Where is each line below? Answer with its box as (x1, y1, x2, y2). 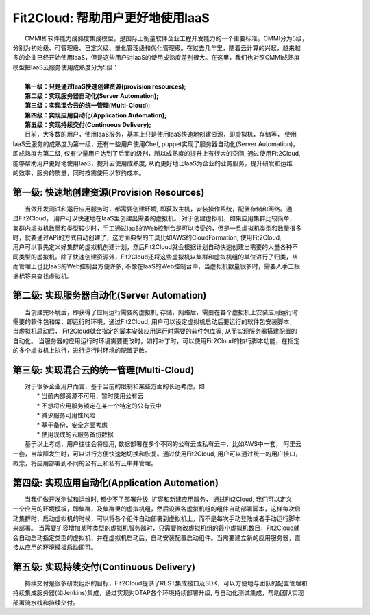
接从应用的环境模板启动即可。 (12, 543, 97, 552)
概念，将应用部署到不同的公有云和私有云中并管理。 (12, 459, 157, 467)
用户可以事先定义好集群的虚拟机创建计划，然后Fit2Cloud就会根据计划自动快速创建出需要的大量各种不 (12, 243, 298, 251)
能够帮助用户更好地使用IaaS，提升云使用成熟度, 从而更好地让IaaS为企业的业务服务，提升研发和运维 (12, 159, 293, 167)
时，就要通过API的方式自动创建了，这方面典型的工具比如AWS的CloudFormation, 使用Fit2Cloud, (12, 233, 282, 242)
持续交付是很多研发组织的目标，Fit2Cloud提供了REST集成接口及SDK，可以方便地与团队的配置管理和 (25, 579, 308, 587)
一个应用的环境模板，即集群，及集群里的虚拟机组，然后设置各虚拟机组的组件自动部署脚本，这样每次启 (12, 504, 301, 513)
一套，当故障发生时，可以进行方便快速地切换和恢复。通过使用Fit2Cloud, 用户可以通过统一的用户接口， (12, 450, 301, 458)
